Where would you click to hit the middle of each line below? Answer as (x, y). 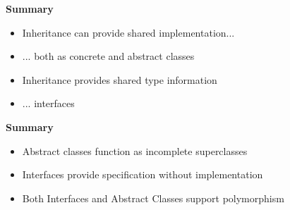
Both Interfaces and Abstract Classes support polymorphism (153, 198)
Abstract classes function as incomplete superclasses (135, 150)
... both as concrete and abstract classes (108, 56)
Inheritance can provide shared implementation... (128, 32)
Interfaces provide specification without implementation (143, 174)
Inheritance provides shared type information (120, 79)
